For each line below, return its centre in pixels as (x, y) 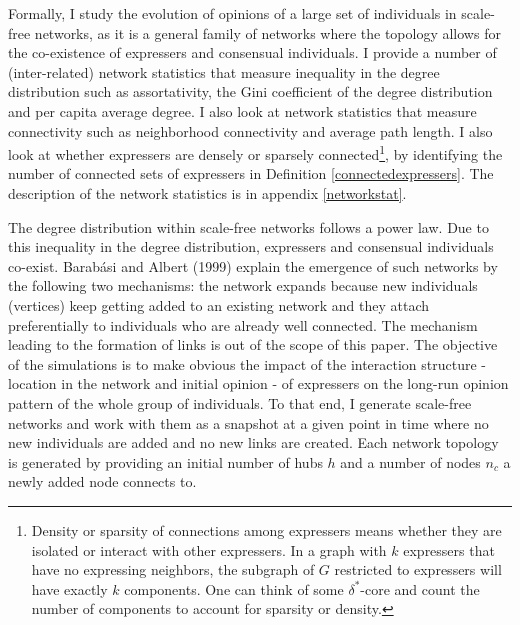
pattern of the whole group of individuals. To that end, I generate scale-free (240, 402)
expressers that (449, 549)
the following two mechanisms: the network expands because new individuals (243, 285)
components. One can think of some (234, 588)
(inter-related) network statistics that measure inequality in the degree (224, 71)
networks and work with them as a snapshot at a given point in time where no (248, 422)
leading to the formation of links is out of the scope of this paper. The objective (253, 344)
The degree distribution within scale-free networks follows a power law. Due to (248, 226)
